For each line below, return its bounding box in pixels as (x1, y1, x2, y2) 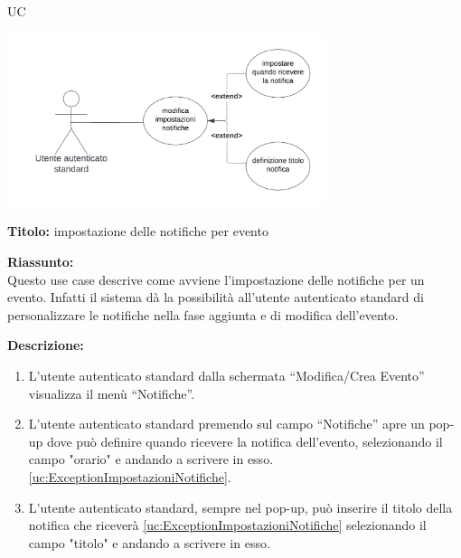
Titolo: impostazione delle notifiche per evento (7, 222, 268, 241)
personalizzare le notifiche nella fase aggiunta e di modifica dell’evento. (7, 305, 399, 324)
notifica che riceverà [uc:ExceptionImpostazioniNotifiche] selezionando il (28, 515, 427, 534)
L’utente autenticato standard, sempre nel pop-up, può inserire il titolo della (28, 497, 453, 516)
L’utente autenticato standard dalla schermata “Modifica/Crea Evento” (28, 365, 425, 384)
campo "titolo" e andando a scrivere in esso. (28, 533, 270, 552)
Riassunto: (7, 251, 74, 270)
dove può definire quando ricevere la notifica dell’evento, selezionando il (47, 431, 443, 450)
